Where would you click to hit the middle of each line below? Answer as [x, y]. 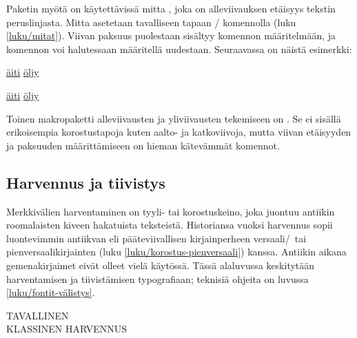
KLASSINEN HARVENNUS [67, 329]
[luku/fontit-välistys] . [51, 292]
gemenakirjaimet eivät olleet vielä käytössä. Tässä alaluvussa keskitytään [161, 265]
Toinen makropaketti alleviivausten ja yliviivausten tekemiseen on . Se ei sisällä [174, 118]
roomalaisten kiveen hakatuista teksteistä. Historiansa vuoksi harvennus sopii [170, 225]
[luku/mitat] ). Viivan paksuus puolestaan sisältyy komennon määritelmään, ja [171, 35]
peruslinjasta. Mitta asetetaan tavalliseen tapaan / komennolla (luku [151, 22]
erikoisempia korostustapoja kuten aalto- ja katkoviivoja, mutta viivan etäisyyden [179, 132]
